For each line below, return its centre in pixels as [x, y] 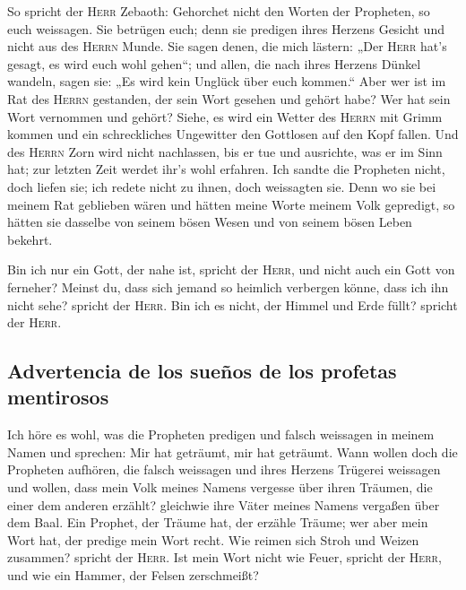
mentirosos [58, 397]
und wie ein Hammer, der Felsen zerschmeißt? [133, 575]
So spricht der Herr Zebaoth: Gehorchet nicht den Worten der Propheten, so [219, 11]
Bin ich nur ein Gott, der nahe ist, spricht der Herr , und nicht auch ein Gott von [231, 269]
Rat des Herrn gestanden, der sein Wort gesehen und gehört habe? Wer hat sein [229, 98]
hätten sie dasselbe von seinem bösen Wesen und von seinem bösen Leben [210, 222]
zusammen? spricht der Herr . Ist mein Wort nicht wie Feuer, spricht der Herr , [224, 557]
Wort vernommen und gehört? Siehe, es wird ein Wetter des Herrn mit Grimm [225, 116]
